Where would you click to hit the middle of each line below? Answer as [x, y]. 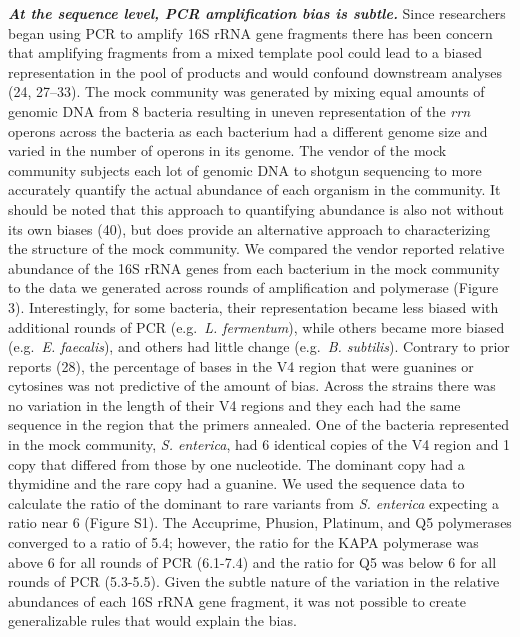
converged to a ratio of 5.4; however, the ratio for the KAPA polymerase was [243, 542]
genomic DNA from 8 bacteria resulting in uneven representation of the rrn [239, 110]
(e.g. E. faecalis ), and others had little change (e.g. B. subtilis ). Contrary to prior [259, 346]
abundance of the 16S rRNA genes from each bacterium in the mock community [254, 267]
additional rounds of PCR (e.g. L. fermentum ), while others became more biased [256, 326]
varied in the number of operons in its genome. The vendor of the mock [227, 150]
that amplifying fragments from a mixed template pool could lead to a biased [245, 52]
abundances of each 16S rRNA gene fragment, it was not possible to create [237, 600]
